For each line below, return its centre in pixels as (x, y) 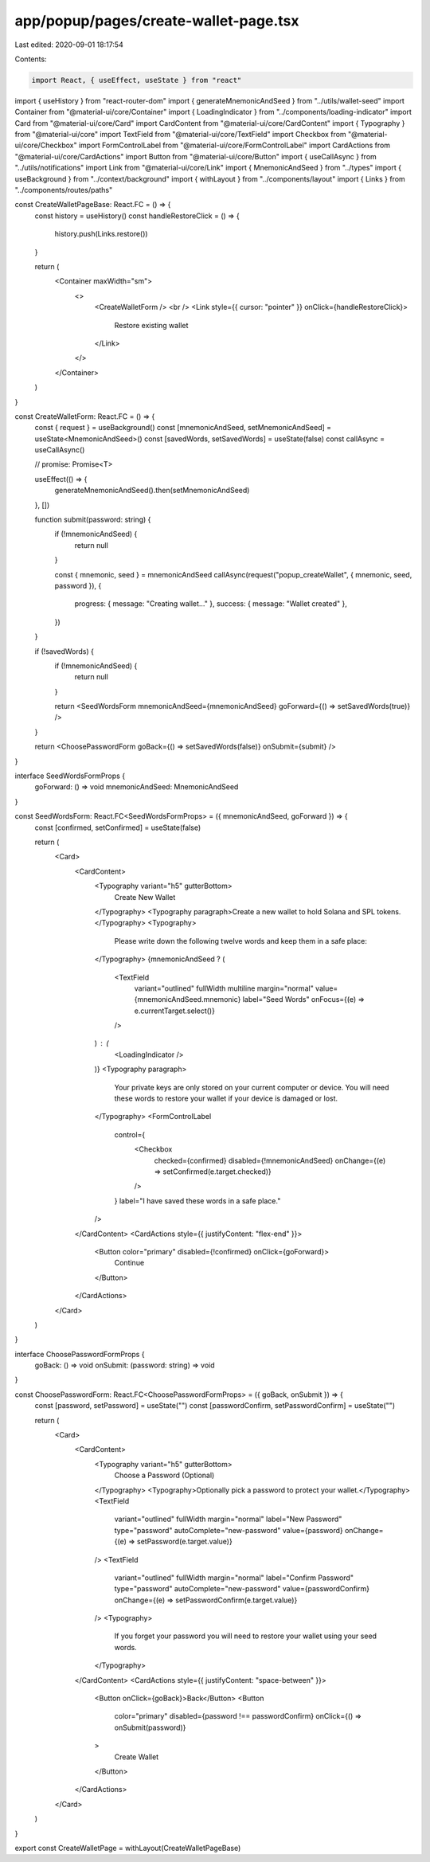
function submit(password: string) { (93, 520)
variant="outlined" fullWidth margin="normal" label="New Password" (228, 1519)
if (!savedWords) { (64, 651)
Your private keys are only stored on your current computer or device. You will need (252, 1087)
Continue (129, 1263)
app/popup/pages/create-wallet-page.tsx (157, 21)
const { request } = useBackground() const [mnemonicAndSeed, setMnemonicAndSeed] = (183, 428)
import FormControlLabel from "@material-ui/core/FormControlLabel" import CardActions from (234, 145)
